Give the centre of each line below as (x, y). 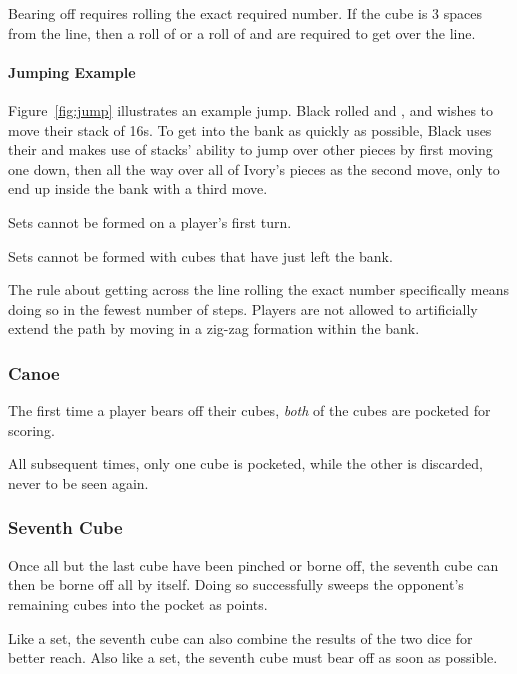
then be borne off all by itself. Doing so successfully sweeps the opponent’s (236, 584)
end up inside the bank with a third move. (138, 188)
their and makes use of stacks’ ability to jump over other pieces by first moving (250, 149)
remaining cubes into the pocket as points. (138, 603)
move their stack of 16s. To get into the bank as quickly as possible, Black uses (250, 129)
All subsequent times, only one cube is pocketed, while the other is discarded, (245, 463)
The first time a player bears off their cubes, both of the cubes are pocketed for (249, 410)
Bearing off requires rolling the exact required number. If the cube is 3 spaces (245, 13)
